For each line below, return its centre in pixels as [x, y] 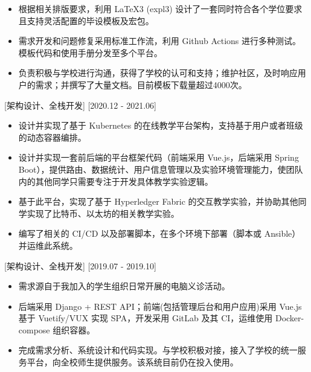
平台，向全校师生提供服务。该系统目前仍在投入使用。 [133, 362]
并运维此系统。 [48, 245]
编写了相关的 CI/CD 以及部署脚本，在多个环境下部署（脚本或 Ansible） [159, 233]
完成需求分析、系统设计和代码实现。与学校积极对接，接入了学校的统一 [158, 350]
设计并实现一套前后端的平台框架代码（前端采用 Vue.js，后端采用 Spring [159, 157]
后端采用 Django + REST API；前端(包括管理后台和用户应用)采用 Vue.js [160, 306]
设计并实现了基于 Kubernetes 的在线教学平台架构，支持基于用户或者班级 [161, 125]
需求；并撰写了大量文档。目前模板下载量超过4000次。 [141, 84]
